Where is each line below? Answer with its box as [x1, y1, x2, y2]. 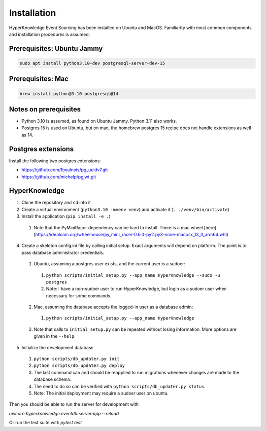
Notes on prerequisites [9, 105, 81, 113]
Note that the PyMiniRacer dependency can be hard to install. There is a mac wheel [33, 224, 203, 230]
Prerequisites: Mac [9, 74, 69, 83]
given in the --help [33, 333, 75, 339]
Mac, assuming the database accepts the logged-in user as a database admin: [33, 304, 193, 310]
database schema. [33, 376, 71, 382]
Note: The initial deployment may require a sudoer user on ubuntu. [33, 390, 169, 396]
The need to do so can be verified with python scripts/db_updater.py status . [33, 383, 206, 389]
